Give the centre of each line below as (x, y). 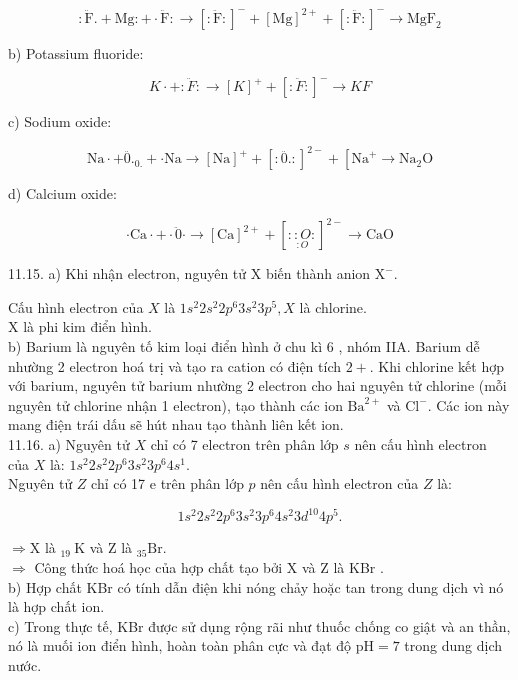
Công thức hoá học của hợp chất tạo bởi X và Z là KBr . (209, 566)
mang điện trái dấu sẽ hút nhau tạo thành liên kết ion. (176, 424)
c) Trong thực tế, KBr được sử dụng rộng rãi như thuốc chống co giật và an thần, (259, 625)
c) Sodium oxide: (60, 121)
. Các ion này (468, 404)
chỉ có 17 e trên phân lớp (167, 483)
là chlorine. (333, 306)
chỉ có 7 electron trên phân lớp (244, 444)
